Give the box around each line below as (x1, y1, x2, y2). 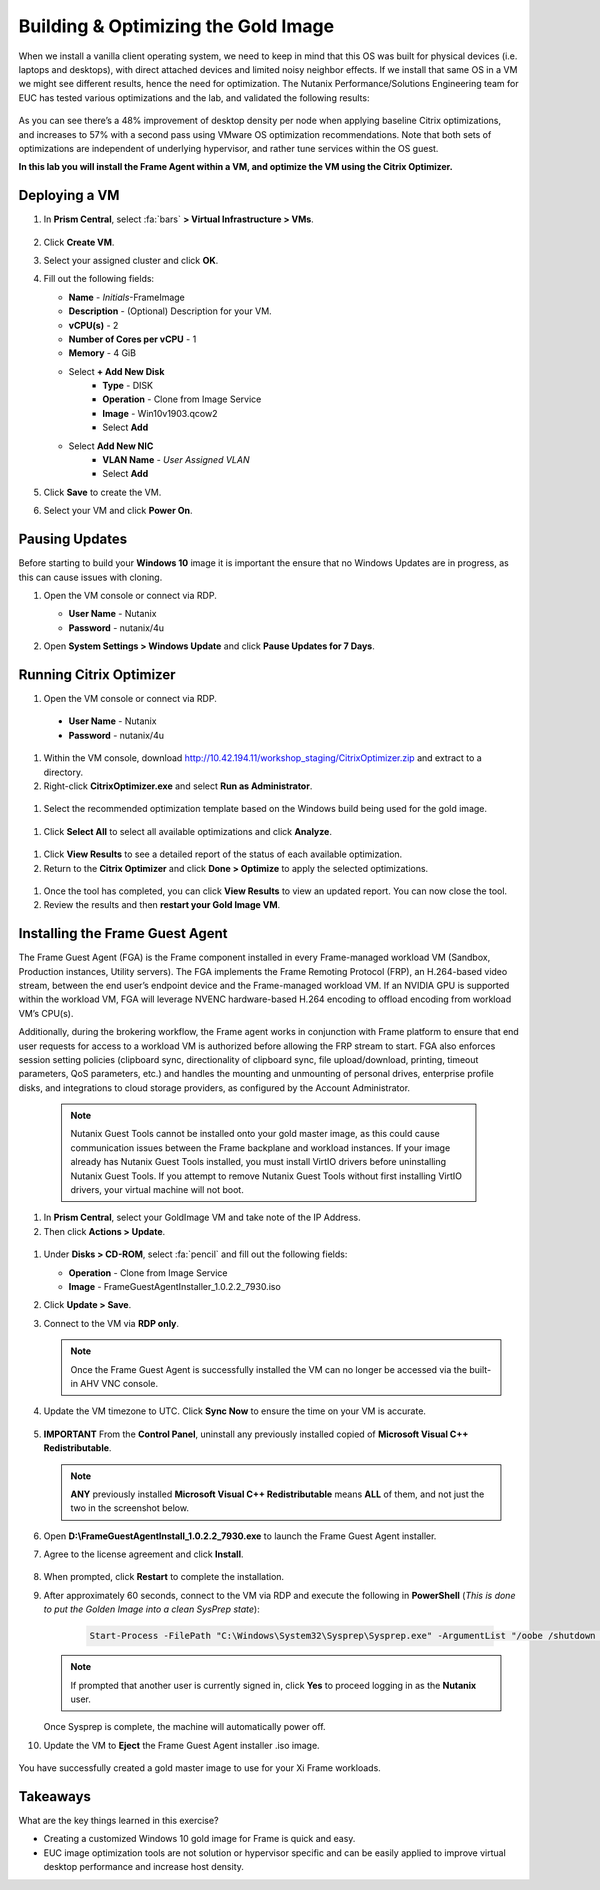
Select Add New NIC (68, 440, 154, 452)
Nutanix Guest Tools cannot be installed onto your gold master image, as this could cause (70, 1128, 440, 1140)
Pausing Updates (18, 531, 128, 548)
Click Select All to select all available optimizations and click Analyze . (43, 825, 332, 837)
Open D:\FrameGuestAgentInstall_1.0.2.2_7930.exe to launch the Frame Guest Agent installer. (43, 1530, 437, 1542)
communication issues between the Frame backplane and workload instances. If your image (70, 1141, 451, 1154)
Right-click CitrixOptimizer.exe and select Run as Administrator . (43, 780, 313, 792)
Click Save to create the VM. (43, 486, 162, 498)
